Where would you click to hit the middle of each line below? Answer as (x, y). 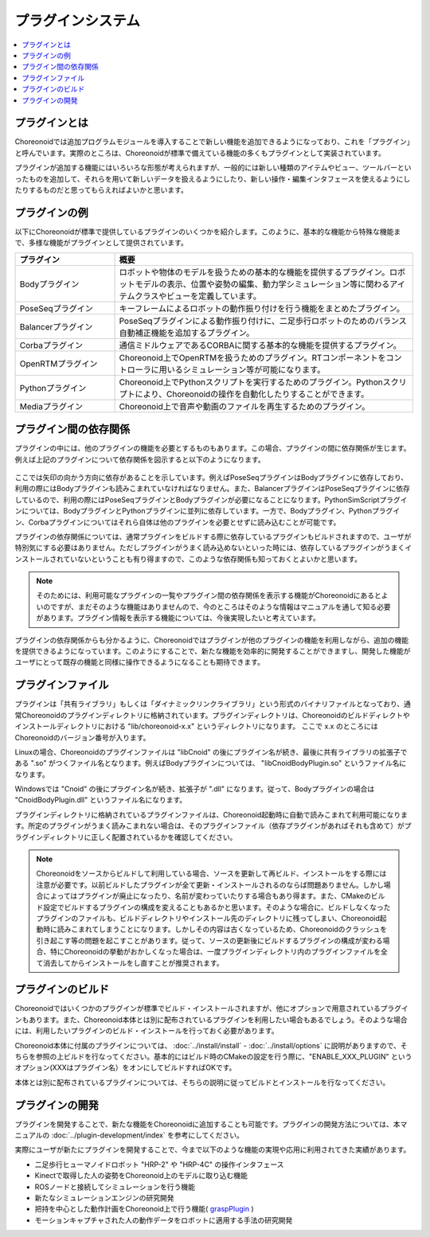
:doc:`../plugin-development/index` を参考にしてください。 (148, 1135)
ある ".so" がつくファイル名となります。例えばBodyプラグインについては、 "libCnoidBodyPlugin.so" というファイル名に (211, 763)
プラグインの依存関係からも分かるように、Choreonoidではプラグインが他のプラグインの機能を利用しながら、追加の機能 (212, 640)
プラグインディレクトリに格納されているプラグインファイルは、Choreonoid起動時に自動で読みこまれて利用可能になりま (211, 814)
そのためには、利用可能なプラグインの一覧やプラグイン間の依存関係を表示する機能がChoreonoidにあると (209, 595)
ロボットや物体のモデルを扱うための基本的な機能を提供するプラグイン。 (254, 272)
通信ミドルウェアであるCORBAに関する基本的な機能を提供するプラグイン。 (260, 345)
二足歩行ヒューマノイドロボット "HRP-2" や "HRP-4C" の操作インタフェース (159, 1164)
